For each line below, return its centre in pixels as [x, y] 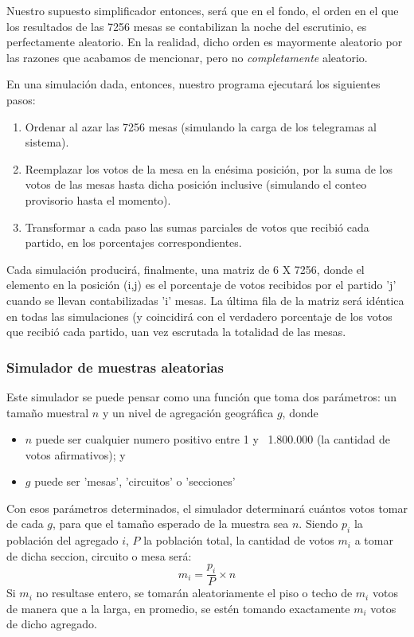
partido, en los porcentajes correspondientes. [133, 242]
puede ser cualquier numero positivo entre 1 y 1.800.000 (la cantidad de [213, 439]
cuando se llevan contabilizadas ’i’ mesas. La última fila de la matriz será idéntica [205, 300]
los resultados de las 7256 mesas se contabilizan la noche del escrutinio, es [187, 26]
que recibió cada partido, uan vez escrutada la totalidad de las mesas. [176, 332]
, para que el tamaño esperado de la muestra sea [171, 524]
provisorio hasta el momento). [98, 199]
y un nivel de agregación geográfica [188, 412]
